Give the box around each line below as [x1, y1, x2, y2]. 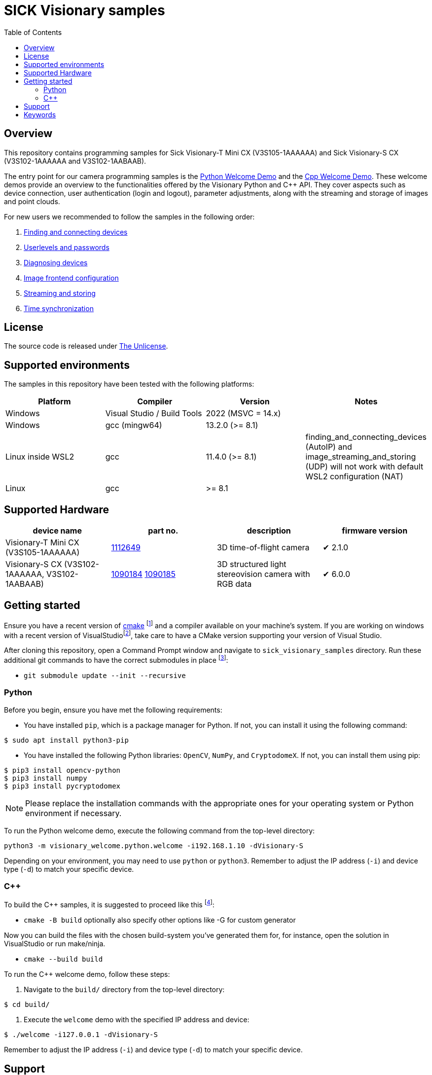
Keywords [24, 110, 56, 119]
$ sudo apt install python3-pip [4, 736, 129, 744]
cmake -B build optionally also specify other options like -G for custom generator [24, 916, 296, 925]
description [247, 526, 291, 536]
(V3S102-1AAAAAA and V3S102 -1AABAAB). [4, 156, 146, 165]
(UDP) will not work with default [305, 462, 424, 472]
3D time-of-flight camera [217, 542, 310, 553]
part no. [148, 526, 179, 536]
